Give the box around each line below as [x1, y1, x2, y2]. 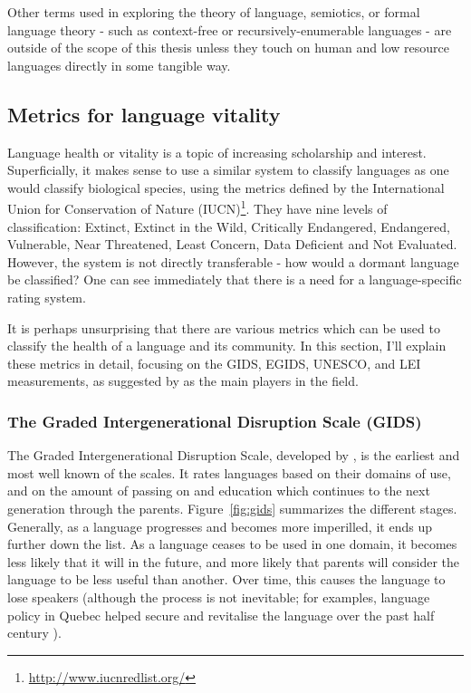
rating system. [7, 287, 86, 306]
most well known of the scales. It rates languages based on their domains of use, [7, 463, 451, 482]
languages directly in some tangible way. [7, 55, 231, 74]
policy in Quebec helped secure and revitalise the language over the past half [7, 605, 435, 624]
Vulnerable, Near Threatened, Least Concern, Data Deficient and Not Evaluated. [7, 235, 457, 254]
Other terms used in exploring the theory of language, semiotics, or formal [7, 3, 420, 21]
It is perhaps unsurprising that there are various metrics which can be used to [7, 318, 440, 337]
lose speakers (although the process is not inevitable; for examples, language [7, 587, 430, 606]
